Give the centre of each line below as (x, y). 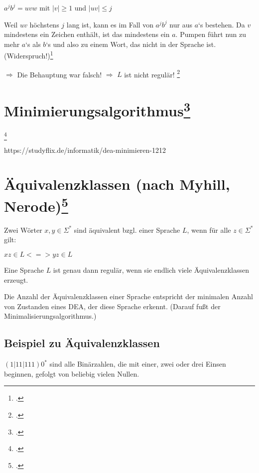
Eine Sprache (24, 270)
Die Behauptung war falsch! (60, 74)
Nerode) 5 (36, 205)
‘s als (33, 44)
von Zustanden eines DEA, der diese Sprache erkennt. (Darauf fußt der (112, 306)
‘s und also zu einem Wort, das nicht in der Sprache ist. (131, 44)
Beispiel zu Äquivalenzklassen (82, 343)
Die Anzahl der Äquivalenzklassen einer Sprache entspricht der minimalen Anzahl (129, 296)
